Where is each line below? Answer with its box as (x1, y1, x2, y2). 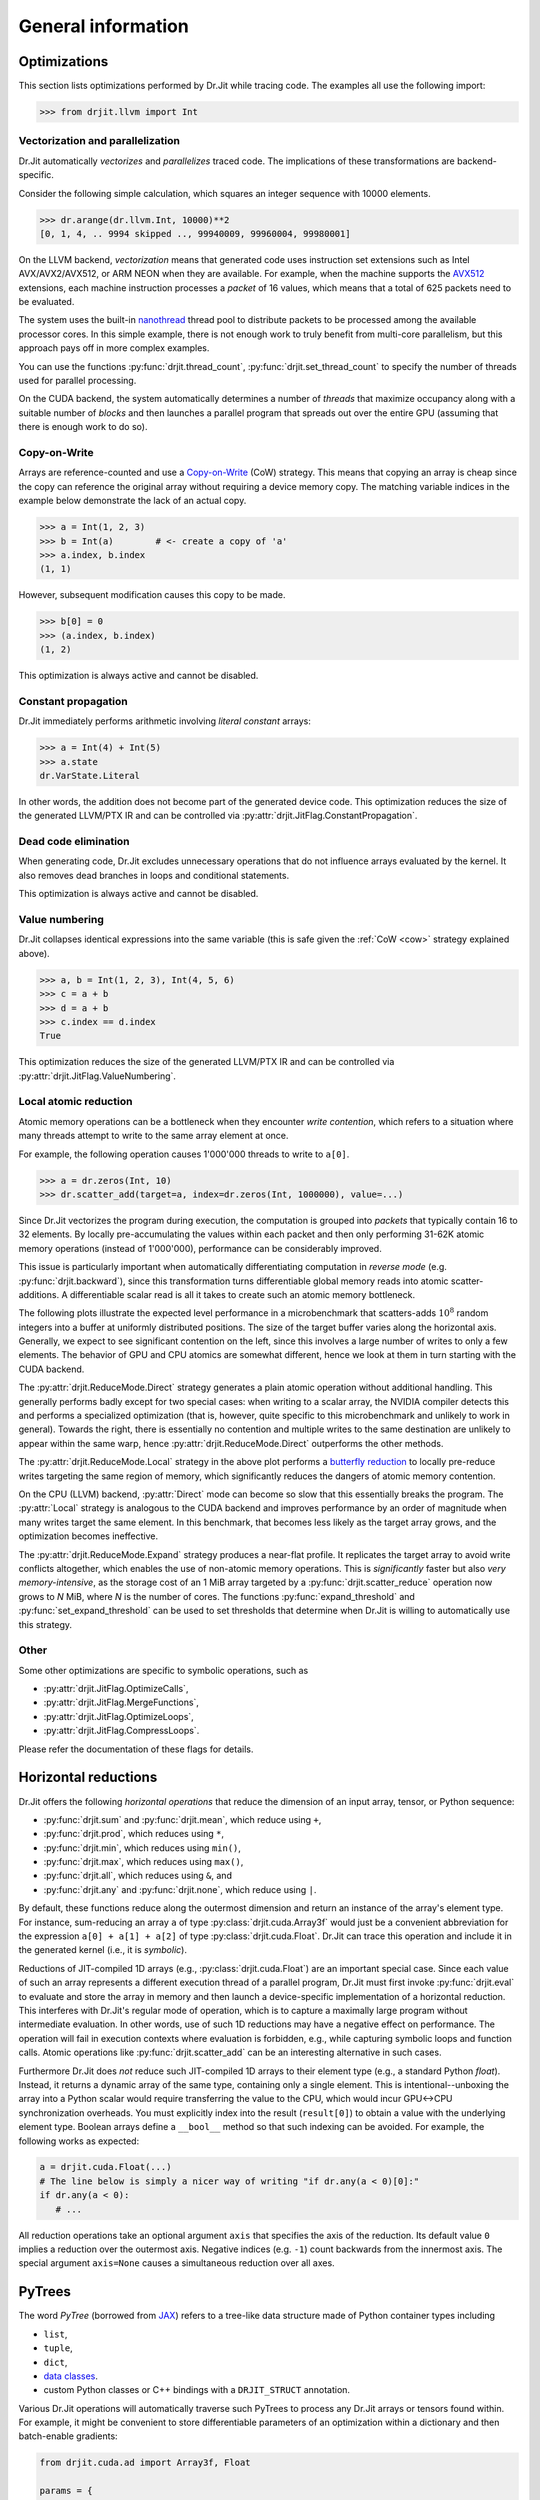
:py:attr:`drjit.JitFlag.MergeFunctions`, (43, 1696, 200, 1709)
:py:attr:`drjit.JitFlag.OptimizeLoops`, (43, 1710, 194, 1722)
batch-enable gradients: (18, 2430, 119, 2442)
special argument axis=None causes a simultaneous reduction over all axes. (18, 2257, 335, 2269)
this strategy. (18, 1618, 73, 1630)
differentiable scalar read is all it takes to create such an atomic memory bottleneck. (69, 1288, 415, 1300)
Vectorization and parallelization (18, 134, 180, 148)
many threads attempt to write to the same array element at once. (18, 1130, 289, 1142)
